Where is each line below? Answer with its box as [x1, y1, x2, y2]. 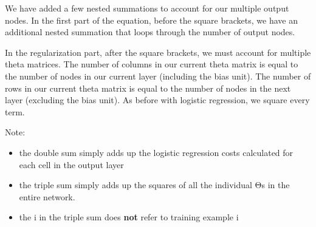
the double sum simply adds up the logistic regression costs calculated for [19, 146, 294, 158]
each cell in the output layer [19, 158, 124, 171]
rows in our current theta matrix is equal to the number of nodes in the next [5, 81, 291, 94]
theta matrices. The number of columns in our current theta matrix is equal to [5, 58, 298, 70]
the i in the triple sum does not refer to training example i [19, 211, 239, 223]
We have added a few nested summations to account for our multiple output [5, 2, 289, 14]
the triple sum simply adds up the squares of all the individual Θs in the [19, 178, 290, 191]
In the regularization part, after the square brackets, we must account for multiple [5, 46, 311, 58]
